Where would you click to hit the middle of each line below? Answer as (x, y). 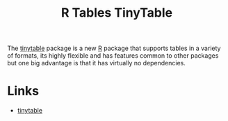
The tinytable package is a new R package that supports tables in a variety (114, 48)
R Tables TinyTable (117, 13)
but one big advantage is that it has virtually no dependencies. (97, 63)
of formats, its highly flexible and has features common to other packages (113, 56)
